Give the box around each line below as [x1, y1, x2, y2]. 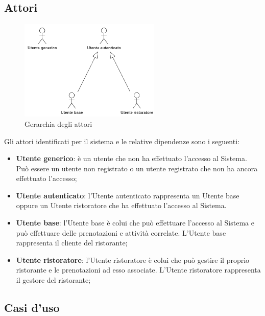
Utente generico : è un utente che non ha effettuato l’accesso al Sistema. [16, 153, 247, 164]
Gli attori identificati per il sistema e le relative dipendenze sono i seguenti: [4, 136, 239, 146]
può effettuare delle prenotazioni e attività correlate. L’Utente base [16, 227, 226, 238]
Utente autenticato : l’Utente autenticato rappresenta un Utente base [16, 190, 239, 200]
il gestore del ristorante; [16, 275, 91, 285]
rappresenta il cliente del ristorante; [16, 237, 128, 248]
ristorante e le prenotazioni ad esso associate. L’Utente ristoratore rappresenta [16, 264, 261, 275]
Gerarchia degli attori [25, 118, 92, 129]
